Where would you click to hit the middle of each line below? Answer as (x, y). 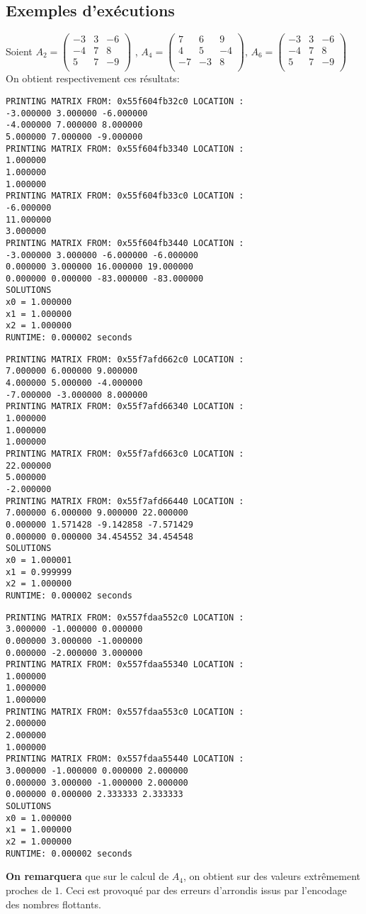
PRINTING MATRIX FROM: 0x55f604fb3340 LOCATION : (125, 149)
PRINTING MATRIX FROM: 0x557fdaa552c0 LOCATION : (125, 617)
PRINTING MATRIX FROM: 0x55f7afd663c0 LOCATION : (125, 454)
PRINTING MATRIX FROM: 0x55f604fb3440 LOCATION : (125, 243)
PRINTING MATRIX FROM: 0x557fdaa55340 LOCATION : (125, 665)
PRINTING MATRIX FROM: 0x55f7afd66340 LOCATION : (125, 407)
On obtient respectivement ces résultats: (93, 78)
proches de (29, 890)
